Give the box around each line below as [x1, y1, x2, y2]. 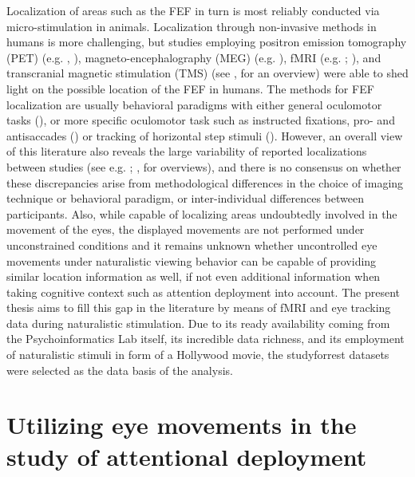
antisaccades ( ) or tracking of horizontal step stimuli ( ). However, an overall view [6, 127, 403, 144]
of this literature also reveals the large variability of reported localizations [6, 143, 367, 160]
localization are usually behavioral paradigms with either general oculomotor [6, 96, 382, 112]
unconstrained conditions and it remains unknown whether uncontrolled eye [6, 236, 377, 253]
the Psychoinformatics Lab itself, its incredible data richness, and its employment [6, 330, 405, 347]
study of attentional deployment [6, 440, 367, 472]
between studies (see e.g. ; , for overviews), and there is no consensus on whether [6, 158, 401, 175]
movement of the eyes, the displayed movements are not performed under [6, 221, 365, 238]
